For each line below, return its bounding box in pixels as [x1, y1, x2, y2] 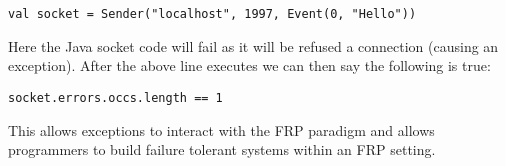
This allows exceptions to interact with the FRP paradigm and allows [8, 119, 435, 140]
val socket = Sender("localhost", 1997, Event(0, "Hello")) [8, 7, 417, 21]
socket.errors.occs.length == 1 [8, 90, 223, 105]
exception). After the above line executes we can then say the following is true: [8, 55, 491, 76]
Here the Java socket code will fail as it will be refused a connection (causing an [8, 35, 499, 56]
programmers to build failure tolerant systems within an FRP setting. [8, 139, 436, 160]
